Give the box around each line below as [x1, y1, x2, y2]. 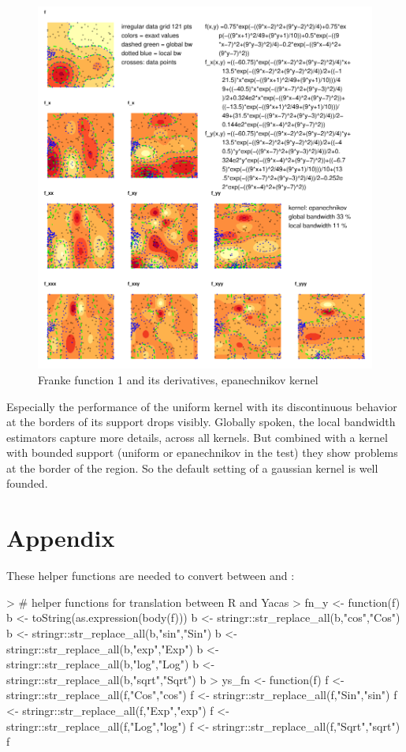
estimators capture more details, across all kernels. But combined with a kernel [6, 428, 388, 445]
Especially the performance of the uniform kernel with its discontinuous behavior [6, 398, 397, 414]
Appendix [6, 522, 115, 554]
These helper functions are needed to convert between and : [6, 567, 295, 584]
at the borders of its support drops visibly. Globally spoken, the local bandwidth [6, 413, 396, 430]
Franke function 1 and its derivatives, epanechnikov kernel [38, 371, 318, 387]
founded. [6, 475, 48, 492]
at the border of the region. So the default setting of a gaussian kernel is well [6, 459, 378, 476]
